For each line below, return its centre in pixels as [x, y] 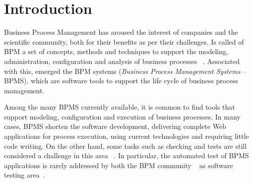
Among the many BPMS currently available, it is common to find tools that [120, 107]
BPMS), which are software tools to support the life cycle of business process [121, 81]
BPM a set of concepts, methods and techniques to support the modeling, [116, 51]
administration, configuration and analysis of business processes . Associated [122, 61]
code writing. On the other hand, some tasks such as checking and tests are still [126, 146]
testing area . [25, 175]
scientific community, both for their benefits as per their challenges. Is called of [124, 41]
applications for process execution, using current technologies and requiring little [126, 136]
